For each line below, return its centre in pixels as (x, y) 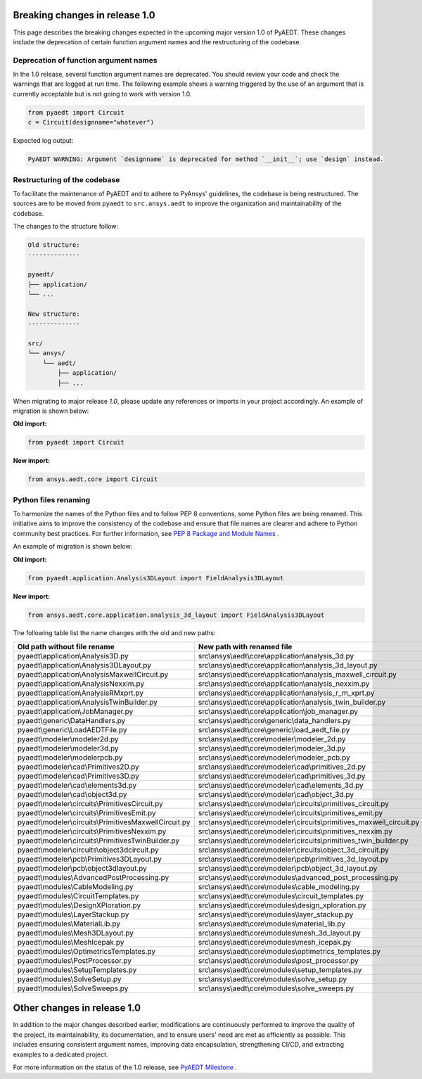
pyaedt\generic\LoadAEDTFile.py (72, 729)
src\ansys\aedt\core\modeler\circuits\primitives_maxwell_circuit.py (309, 822)
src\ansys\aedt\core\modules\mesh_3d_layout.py (280, 933)
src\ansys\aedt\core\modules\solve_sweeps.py (276, 988)
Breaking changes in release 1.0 (84, 15)
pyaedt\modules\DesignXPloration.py (79, 905)
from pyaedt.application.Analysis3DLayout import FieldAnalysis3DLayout (156, 578)
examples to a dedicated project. (60, 1054)
